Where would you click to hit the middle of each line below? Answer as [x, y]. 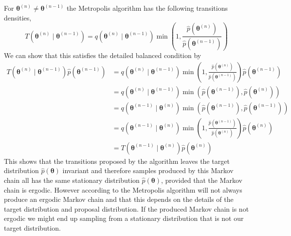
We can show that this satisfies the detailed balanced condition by [103, 55]
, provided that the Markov [201, 180]
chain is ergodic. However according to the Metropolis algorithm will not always [123, 189]
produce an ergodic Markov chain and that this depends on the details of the [119, 199]
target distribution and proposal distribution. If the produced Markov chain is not [127, 208]
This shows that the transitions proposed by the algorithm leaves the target [117, 161]
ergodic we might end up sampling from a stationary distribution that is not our [124, 218]
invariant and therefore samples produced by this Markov [148, 170]
